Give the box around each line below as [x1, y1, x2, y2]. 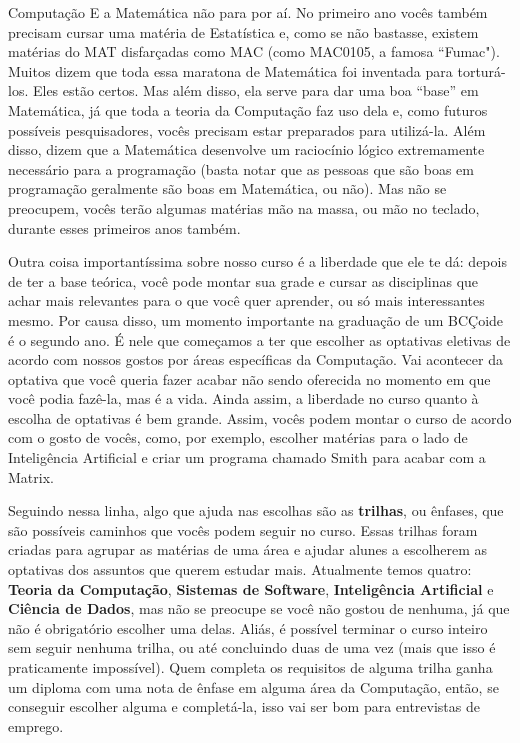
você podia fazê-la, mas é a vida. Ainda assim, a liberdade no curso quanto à [8, 388, 479, 409]
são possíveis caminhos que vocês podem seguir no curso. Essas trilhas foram [8, 519, 478, 540]
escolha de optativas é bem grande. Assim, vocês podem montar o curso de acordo [8, 407, 512, 428]
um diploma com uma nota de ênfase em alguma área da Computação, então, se [8, 676, 499, 697]
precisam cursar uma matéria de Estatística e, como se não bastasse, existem [8, 21, 479, 42]
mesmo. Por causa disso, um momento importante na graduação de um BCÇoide [8, 309, 504, 330]
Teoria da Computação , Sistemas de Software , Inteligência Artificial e [8, 578, 494, 599]
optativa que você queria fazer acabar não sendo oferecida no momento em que [8, 368, 491, 389]
